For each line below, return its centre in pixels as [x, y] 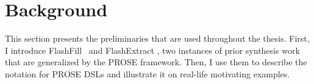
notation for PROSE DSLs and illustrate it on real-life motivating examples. [148, 73]
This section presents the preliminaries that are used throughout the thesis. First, [157, 38]
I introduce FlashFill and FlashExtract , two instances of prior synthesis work [152, 50]
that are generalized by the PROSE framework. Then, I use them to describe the [156, 62]
